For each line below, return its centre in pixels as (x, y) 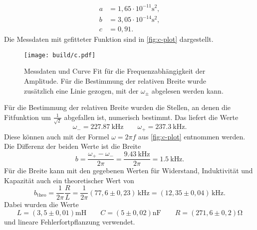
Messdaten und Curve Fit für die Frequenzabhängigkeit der (115, 71)
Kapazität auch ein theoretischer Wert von (69, 180)
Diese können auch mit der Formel (57, 136)
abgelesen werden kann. (187, 90)
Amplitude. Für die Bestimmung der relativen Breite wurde (115, 80)
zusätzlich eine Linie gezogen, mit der (81, 90)
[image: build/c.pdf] (60, 55)
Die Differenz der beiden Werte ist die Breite (73, 146)
